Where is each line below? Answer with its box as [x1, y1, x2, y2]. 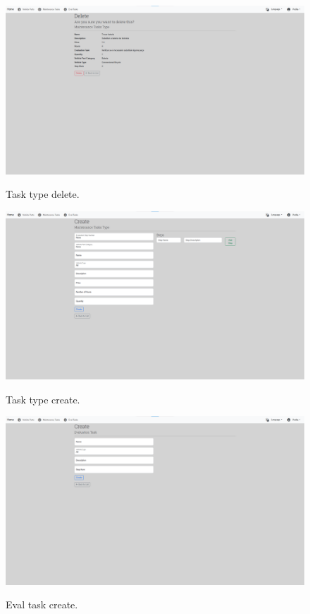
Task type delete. [6, 187, 80, 201]
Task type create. [6, 391, 80, 406]
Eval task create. [6, 597, 78, 612]
